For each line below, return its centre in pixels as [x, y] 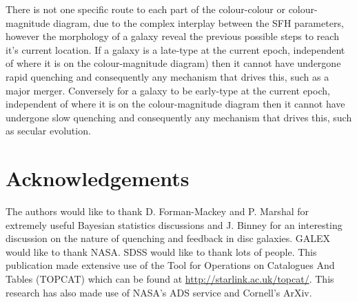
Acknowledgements [98, 178]
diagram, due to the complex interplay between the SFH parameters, [198, 22]
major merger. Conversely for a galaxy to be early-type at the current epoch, [168, 90]
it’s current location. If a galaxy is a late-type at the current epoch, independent [175, 49]
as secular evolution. [48, 131]
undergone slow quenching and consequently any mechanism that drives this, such [179, 117]
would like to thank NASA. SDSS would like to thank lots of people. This [161, 251]
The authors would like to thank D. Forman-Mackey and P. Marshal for [157, 211]
